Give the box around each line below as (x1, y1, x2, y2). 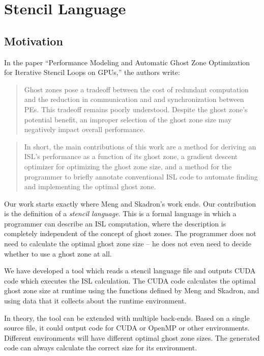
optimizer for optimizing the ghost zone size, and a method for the (24, 161, 232, 171)
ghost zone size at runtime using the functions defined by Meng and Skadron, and (4, 285, 259, 296)
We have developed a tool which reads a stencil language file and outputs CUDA (4, 265, 256, 276)
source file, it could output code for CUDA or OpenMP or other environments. (4, 322, 250, 333)
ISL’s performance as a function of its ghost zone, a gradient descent (24, 151, 238, 162)
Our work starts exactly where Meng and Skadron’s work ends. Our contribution (4, 198, 256, 209)
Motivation (4, 33, 63, 48)
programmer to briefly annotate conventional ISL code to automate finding (24, 171, 258, 182)
